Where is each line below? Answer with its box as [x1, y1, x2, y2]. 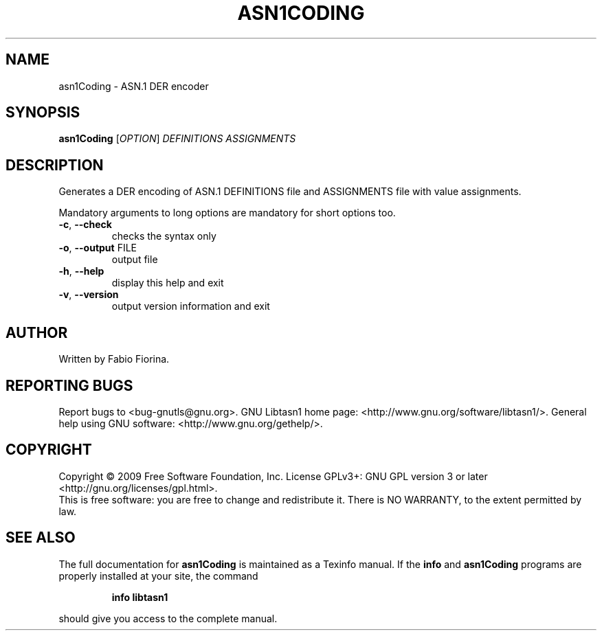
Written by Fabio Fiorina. [58, 353, 170, 365]
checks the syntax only [111, 230, 216, 242]
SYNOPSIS [5, 104, 80, 122]
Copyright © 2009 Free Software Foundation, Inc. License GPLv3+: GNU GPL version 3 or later [58, 470, 488, 482]
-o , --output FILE [58, 242, 137, 254]
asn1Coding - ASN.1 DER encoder [58, 80, 209, 92]
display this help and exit [111, 277, 224, 289]
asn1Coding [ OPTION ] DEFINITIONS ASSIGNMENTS [58, 133, 296, 145]
